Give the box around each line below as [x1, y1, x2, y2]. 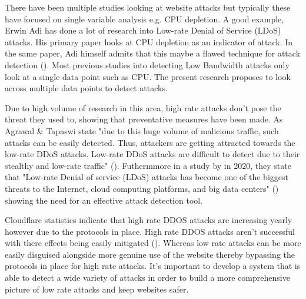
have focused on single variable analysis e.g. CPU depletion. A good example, [5, 12, 284, 25]
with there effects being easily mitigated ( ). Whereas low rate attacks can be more [5, 237, 301, 249]
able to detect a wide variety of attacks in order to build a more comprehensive [5, 271, 290, 284]
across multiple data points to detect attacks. [5, 82, 168, 94]
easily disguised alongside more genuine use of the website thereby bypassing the [5, 248, 295, 260]
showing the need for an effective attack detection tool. [5, 194, 203, 206]
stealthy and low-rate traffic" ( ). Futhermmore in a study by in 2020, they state [5, 159, 291, 171]
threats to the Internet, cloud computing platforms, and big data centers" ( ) [5, 182, 279, 194]
